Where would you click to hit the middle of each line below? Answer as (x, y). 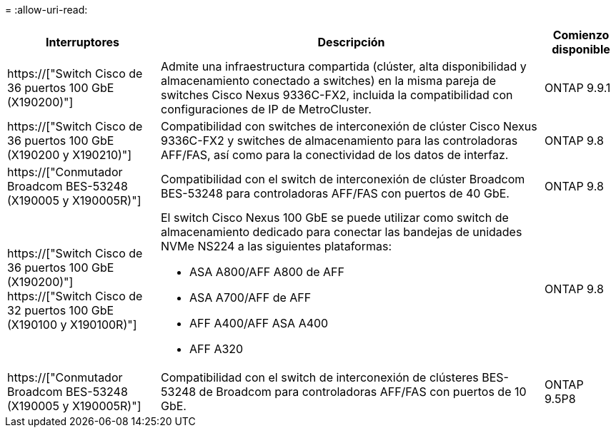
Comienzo (581, 35)
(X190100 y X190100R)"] (72, 325)
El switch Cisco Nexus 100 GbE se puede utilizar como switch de (335, 218)
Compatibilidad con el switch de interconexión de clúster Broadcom (343, 179)
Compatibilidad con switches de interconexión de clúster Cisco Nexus (349, 126)
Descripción (351, 42)
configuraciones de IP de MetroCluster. (266, 109)
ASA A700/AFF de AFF (250, 297)
